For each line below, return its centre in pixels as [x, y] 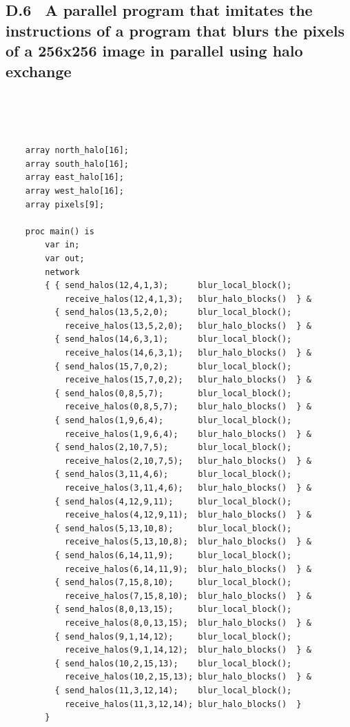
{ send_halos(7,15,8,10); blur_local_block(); [173, 583]
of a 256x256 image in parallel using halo [154, 51]
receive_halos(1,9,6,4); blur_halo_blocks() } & [188, 434]
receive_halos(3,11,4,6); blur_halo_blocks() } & [188, 488]
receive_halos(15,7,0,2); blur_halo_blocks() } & [188, 380]
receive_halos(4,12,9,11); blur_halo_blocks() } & [188, 515]
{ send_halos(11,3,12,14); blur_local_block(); [173, 690]
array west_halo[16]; [74, 191]
